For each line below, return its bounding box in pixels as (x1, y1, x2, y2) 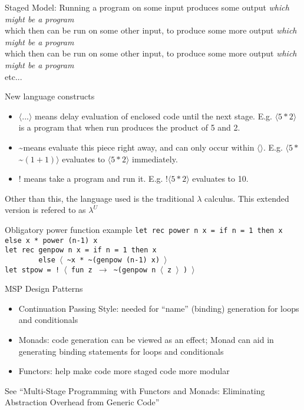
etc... (5, 70, 22, 82)
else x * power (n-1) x (5, 236, 98, 245)
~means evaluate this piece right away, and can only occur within (18, 141, 255, 153)
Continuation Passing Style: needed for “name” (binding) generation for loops (18, 302, 299, 314)
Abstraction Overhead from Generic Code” (5, 396, 160, 408)
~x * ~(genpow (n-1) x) (67, 255, 160, 264)
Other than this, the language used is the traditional (5, 192, 194, 204)
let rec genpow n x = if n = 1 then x (5, 246, 157, 255)
